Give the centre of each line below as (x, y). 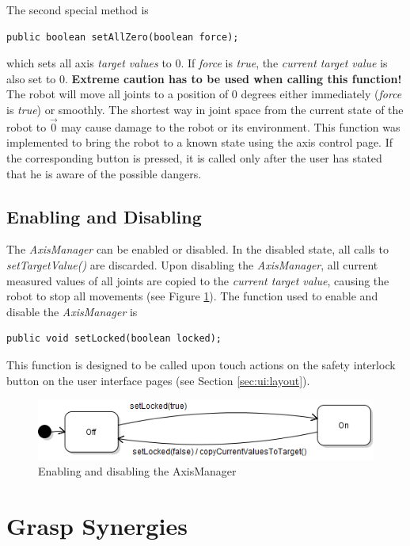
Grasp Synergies (97, 525)
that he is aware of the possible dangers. (104, 173)
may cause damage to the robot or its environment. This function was (231, 126)
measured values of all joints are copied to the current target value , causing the (198, 280)
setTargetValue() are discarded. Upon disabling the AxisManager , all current (192, 264)
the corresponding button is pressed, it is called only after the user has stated (194, 157)
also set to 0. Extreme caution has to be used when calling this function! (204, 78)
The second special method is (78, 10)
